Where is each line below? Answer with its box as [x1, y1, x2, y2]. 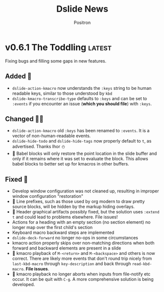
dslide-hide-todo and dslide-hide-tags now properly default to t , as [12, 138, 152, 144]
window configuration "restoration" [12, 193, 84, 199]
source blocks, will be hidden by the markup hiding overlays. [12, 204, 135, 209]
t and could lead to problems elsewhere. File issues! [12, 214, 118, 220]
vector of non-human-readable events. [12, 133, 91, 139]
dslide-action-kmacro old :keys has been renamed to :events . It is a [12, 128, 150, 134]
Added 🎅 [5, 72, 32, 81]
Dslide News [56, 3, 109, 15]
